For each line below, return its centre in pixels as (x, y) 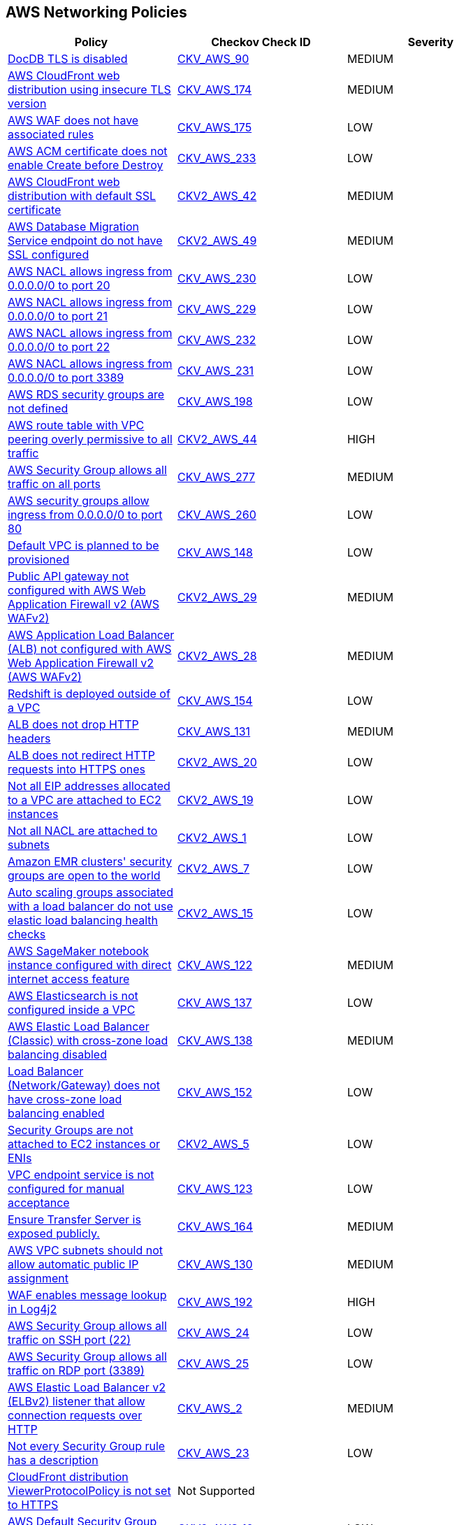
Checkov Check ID (261, 42)
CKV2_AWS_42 (217, 196)
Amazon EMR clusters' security (90, 862)
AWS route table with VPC (76, 425)
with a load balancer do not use (90, 907)
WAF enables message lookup (87, 1295)
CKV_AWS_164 (215, 1227)
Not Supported (216, 1491)
